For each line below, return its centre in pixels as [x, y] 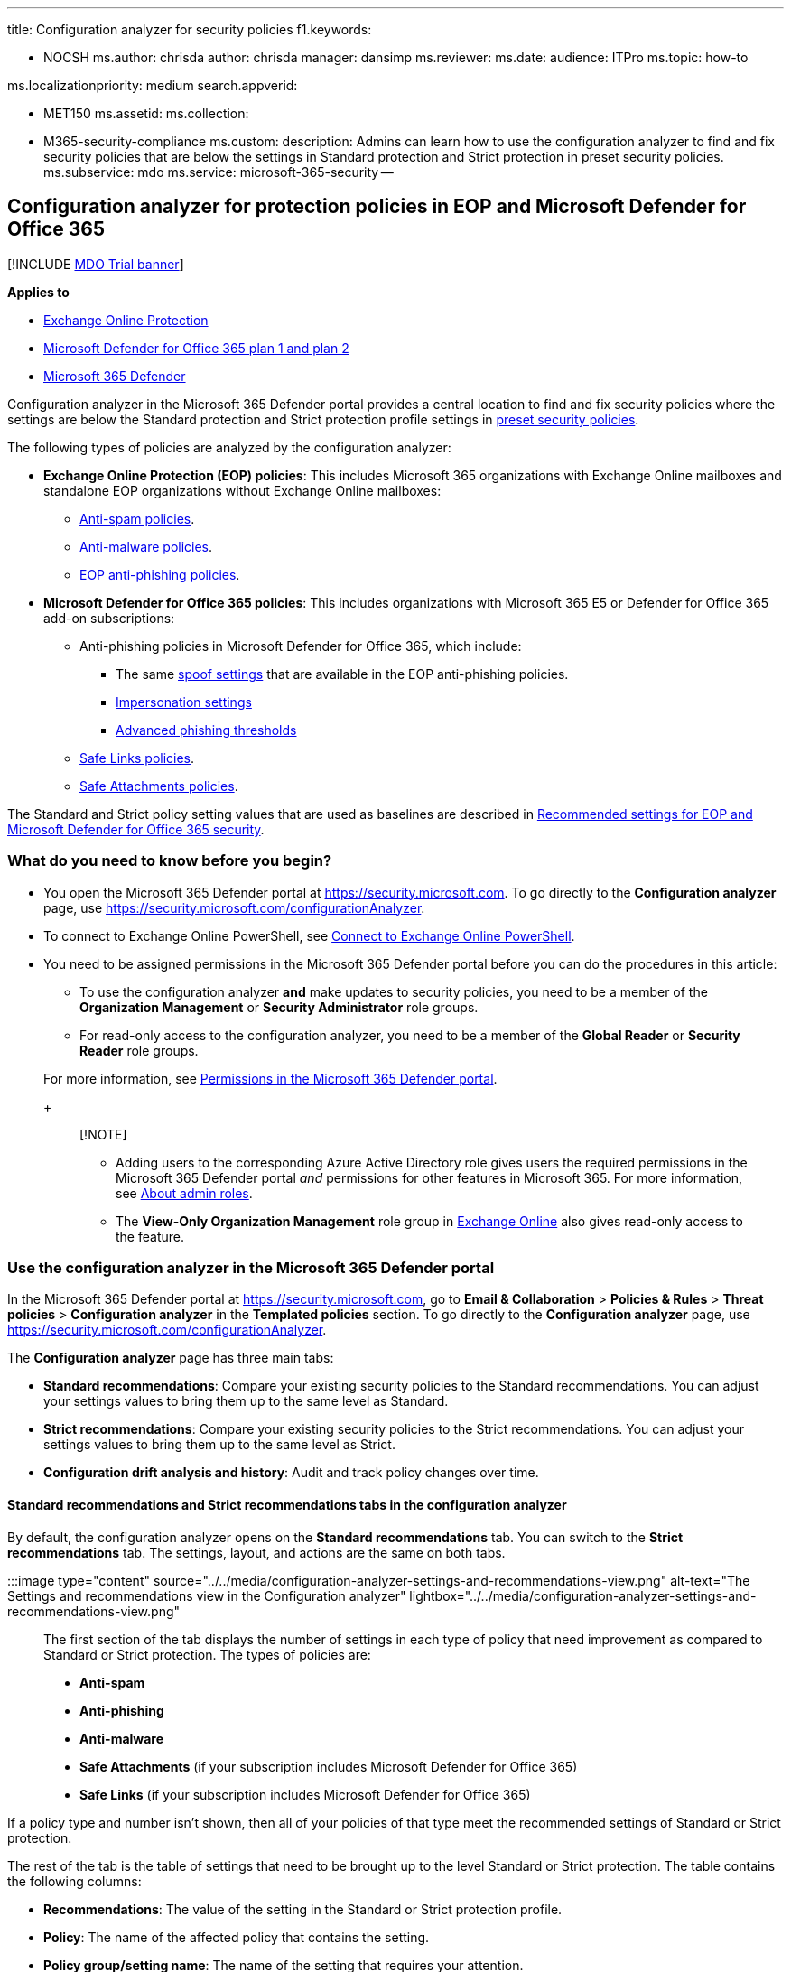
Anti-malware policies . [146, 546]
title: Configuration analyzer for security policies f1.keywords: [190, 29]
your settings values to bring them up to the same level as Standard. [246, 1401]
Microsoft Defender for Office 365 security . [136, 829]
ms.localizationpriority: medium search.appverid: [153, 85]
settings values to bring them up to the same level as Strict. [219, 1445]
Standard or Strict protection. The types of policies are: [207, 1654]
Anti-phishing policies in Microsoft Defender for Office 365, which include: [301, 646]
